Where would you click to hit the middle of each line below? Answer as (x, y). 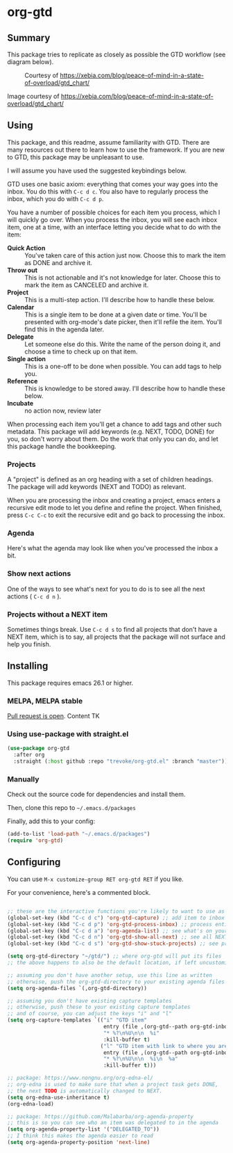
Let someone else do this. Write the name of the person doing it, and (122, 344)
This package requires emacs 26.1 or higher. (70, 683)
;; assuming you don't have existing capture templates (89, 1001)
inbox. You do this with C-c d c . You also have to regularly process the (108, 191)
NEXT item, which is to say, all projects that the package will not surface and (116, 637)
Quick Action (26, 248)
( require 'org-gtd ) (35, 841)
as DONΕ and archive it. (58, 262)
